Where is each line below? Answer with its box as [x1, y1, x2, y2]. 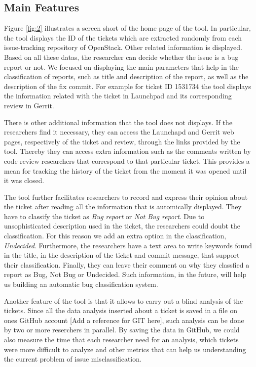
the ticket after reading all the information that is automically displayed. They [4, 201, 242, 212]
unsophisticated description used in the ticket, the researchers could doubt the [4, 221, 240, 231]
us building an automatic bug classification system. [4, 279, 158, 289]
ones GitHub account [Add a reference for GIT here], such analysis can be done [4, 315, 244, 325]
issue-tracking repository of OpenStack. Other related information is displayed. [4, 42, 242, 52]
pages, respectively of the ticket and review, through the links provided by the [4, 136, 240, 146]
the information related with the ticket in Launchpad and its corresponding [4, 91, 232, 101]
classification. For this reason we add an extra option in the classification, [4, 230, 226, 241]
